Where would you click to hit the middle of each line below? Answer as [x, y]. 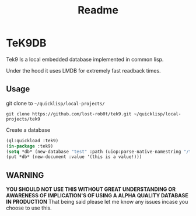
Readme [98, 10]
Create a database [28, 130]
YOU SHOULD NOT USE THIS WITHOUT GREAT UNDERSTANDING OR [91, 189]
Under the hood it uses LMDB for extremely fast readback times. [84, 70]
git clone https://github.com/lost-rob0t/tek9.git [69, 114]
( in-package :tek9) [30, 146]
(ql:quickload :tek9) [32, 140]
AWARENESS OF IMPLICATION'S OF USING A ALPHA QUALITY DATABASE [97, 196]
